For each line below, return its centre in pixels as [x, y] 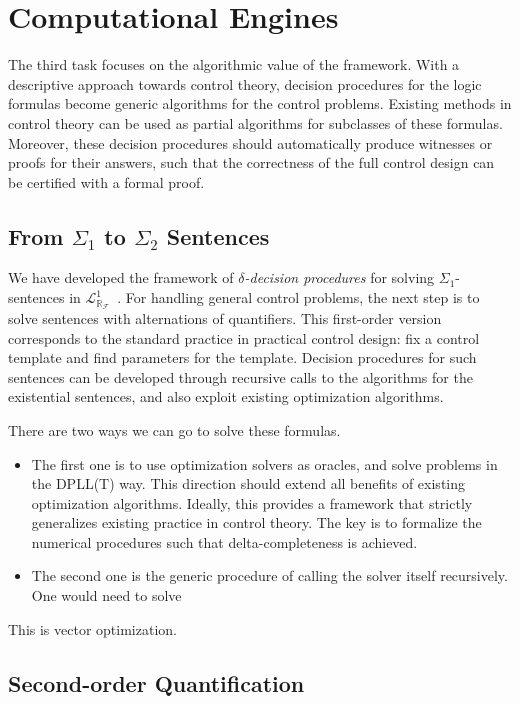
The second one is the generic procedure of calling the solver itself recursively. [269, 575]
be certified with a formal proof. [106, 181]
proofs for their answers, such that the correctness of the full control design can [251, 162]
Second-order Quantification [156, 682]
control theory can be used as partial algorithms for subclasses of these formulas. [255, 122]
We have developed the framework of [121, 277]
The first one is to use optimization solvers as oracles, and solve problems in [264, 463]
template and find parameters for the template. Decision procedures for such [242, 357]
